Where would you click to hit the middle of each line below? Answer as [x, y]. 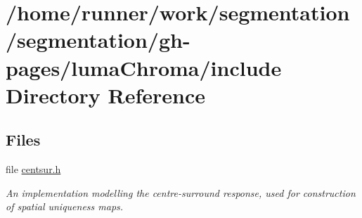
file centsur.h [33, 169]
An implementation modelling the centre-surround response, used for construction [181, 192]
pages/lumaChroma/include [144, 67]
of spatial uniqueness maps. [65, 206]
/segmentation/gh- [98, 40]
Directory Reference [106, 95]
